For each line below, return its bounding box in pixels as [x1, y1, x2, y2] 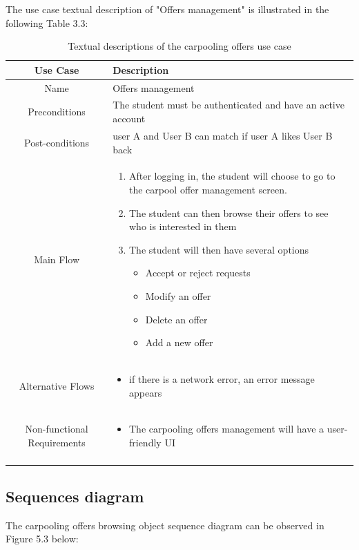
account [113, 111, 146, 126]
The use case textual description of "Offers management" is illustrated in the [6, 2, 329, 16]
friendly [128, 435, 162, 449]
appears [128, 385, 162, 399]
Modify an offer [145, 288, 211, 303]
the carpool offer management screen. [128, 182, 287, 196]
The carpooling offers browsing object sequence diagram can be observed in [6, 518, 324, 532]
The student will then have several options [128, 242, 309, 256]
